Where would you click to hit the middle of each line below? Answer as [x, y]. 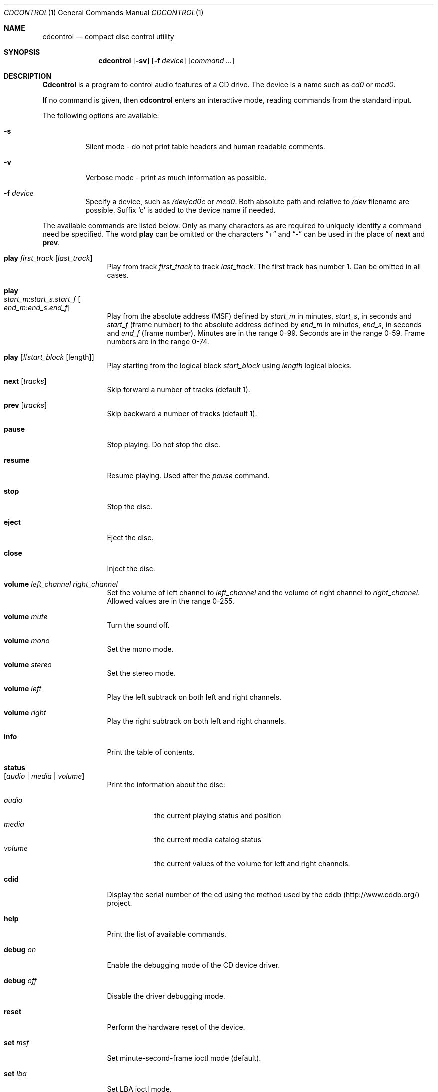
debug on [20, 950]
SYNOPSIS [22, 52]
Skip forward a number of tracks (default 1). [179, 390]
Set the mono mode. [140, 649]
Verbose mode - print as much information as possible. [176, 178]
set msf [17, 1043]
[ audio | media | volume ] [44, 776]
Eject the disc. [130, 538]
